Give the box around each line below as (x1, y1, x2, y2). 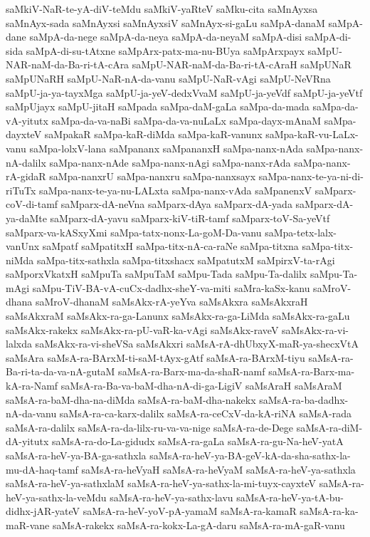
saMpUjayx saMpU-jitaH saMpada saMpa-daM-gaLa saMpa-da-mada (6, 99, 310, 114)
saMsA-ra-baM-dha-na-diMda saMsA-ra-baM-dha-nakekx (6, 392, 256, 407)
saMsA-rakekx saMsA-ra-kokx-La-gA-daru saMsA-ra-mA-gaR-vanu (52, 517, 345, 532)
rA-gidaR (6, 169, 46, 184)
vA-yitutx (6, 113, 48, 127)
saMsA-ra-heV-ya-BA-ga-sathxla (6, 448, 147, 462)
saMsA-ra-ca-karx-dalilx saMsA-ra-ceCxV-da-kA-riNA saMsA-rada (59, 406, 351, 421)
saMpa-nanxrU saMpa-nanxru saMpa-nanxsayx (49, 169, 256, 184)
